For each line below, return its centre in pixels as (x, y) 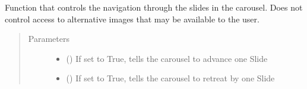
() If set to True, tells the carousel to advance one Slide (167, 58)
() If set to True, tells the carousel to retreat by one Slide (170, 78)
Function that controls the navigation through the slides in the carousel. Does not (154, 7)
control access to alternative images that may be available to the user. (132, 19)
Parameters (49, 39)
